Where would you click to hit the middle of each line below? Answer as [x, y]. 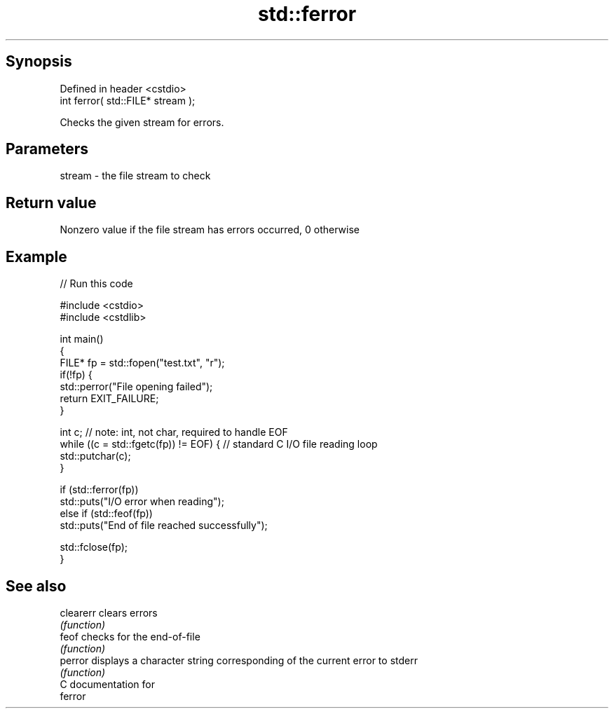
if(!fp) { [76, 375]
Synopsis [39, 62]
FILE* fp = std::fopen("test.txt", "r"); [142, 363]
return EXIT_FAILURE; [109, 399]
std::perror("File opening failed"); [136, 387]
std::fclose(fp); [94, 547]
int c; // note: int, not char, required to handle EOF [174, 432]
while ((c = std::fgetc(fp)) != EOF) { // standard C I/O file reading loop [219, 444]
